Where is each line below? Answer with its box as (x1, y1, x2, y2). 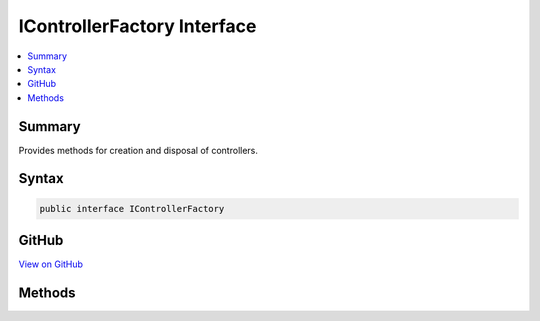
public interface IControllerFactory (39, 203, 225, 214)
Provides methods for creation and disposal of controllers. (18, 144, 259, 156)
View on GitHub (18, 258, 84, 270)
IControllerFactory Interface (18, 15, 257, 37)
